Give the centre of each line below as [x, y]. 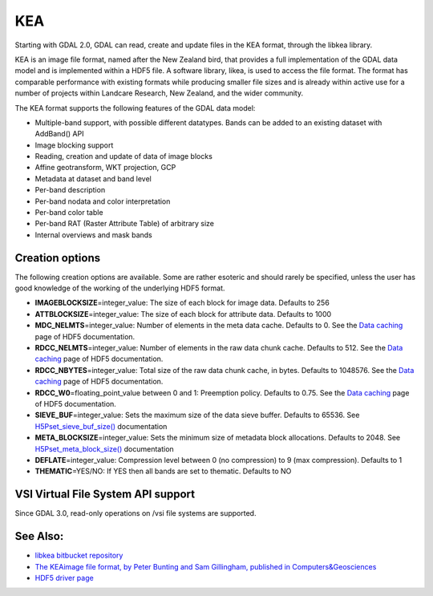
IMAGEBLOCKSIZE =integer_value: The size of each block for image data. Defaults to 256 [182, 303]
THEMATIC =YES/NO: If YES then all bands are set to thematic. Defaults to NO [163, 471]
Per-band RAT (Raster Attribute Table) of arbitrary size [125, 224]
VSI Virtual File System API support [105, 495]
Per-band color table [69, 213]
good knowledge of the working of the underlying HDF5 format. [120, 288]
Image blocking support [74, 145]
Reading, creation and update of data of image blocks [123, 156]
